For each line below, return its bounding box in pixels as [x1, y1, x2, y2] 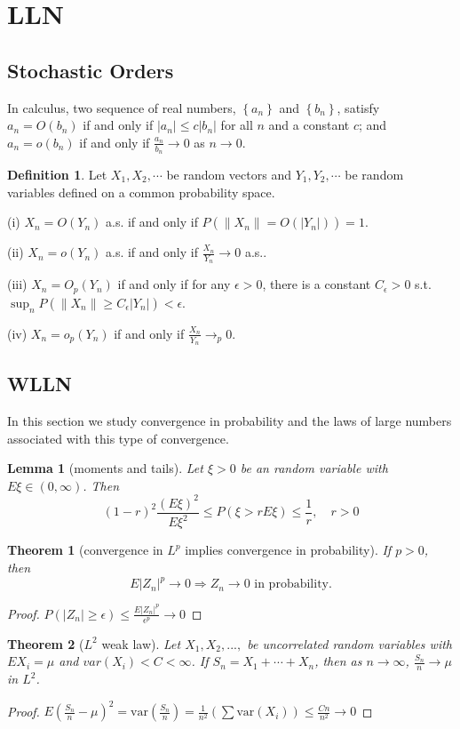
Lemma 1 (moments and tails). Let [7, 459, 203, 477]
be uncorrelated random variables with [247, 634, 453, 653]
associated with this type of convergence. [7, 429, 229, 447]
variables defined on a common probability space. [7, 182, 275, 201]
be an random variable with [240, 459, 388, 477]
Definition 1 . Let [7, 165, 107, 183]
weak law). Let [101, 634, 181, 653]
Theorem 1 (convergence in [7, 541, 163, 559]
